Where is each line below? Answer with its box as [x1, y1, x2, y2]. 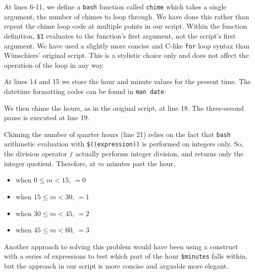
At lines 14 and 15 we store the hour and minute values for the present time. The [4, 76, 251, 87]
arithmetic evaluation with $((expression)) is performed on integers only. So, [4, 138, 244, 149]
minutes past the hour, [106, 158, 175, 168]
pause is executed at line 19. [4, 112, 90, 123]
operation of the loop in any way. [4, 59, 104, 70]
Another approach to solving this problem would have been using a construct [4, 241, 238, 251]
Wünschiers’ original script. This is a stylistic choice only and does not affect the [4, 50, 249, 60]
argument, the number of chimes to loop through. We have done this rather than [4, 11, 250, 21]
